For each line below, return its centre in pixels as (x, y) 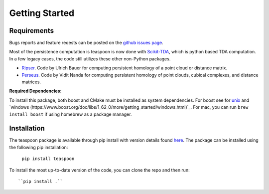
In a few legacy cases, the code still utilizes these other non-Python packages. (90, 59)
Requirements (32, 31)
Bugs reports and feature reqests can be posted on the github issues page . (86, 43)
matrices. (31, 82)
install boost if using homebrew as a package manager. (70, 114)
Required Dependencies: (35, 91)
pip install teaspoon (48, 159)
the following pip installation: (39, 147)
